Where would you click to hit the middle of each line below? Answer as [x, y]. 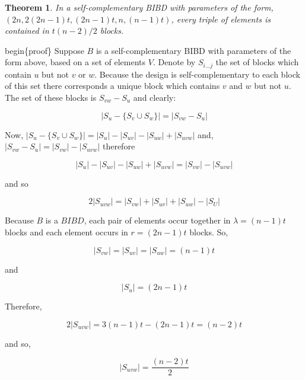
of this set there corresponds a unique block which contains [112, 86]
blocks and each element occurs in [66, 231]
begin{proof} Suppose [45, 50]
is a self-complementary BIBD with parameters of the [193, 50]
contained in [27, 31]
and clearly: [155, 98]
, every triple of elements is [221, 19]
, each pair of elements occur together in [157, 220]
